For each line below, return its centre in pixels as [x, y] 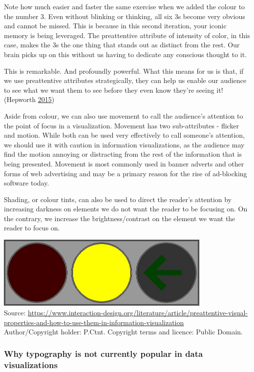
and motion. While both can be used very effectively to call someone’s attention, [124, 135]
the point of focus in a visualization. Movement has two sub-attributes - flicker [122, 125]
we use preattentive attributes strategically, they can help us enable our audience [125, 80]
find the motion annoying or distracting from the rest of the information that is [123, 154]
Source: [15, 312]
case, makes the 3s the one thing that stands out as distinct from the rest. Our [122, 45]
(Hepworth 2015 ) [29, 99]
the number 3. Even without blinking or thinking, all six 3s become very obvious [125, 16]
